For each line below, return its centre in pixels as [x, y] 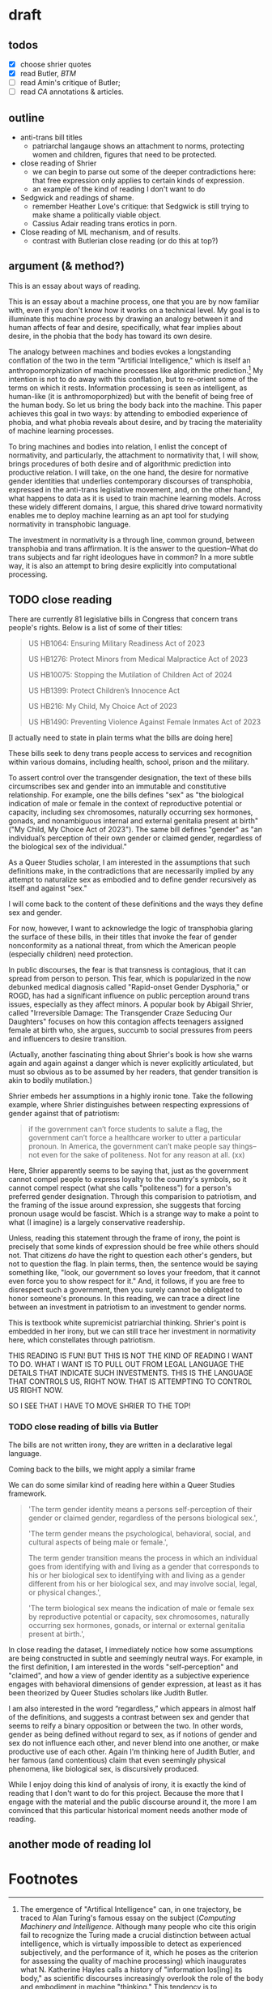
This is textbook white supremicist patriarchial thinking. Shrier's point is [127, 1323]
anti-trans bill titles [51, 137]
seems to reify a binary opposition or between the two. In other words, [126, 1725]
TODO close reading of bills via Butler [83, 1427]
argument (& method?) [67, 266]
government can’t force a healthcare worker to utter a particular [134, 1138]
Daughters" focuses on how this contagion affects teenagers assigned [126, 1022]
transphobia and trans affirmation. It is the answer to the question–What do [134, 548]
